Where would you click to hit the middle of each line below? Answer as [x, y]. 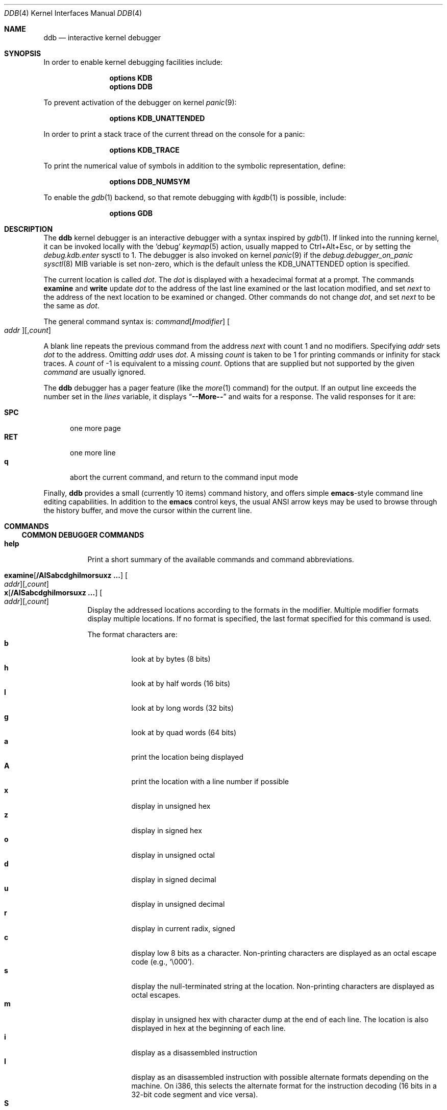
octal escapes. [156, 995]
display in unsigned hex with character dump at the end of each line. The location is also [280, 1019]
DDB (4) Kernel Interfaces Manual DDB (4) [73, 13]
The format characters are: [132, 634]
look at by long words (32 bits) [182, 708]
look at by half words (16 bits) [181, 683]
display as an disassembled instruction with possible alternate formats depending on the [280, 1077]
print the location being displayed [188, 757]
